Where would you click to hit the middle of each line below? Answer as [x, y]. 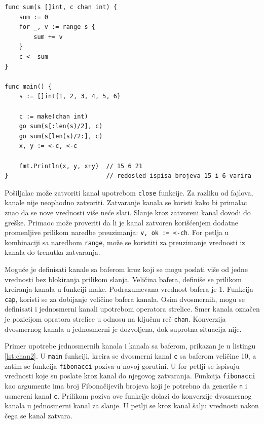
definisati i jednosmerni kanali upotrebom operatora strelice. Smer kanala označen [132, 309]
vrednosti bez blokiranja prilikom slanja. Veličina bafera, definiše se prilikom [123, 279]
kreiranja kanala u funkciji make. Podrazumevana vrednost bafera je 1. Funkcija [129, 289]
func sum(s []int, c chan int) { [61, 7]
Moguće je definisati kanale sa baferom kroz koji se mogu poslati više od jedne [126, 269]
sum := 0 [33, 17]
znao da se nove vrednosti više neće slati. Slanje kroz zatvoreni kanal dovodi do [128, 212]
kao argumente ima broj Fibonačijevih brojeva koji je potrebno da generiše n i [126, 385]
